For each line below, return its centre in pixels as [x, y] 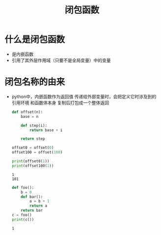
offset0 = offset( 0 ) [33, 148]
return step [33, 139]
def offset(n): [27, 112]
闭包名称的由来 [35, 82]
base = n [30, 117]
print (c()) [23, 219]
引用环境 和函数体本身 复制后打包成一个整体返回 [60, 103]
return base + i [46, 130]
